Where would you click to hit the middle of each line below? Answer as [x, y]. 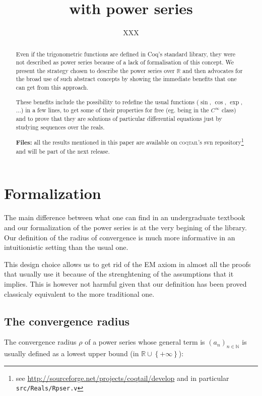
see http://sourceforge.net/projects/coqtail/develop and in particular [122, 378]
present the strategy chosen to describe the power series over [95, 70]
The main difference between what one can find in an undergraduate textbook [125, 217]
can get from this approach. [52, 87]
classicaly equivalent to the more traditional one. [79, 293]
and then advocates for [213, 70]
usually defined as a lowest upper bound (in [72, 353]
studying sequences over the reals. [60, 127]
